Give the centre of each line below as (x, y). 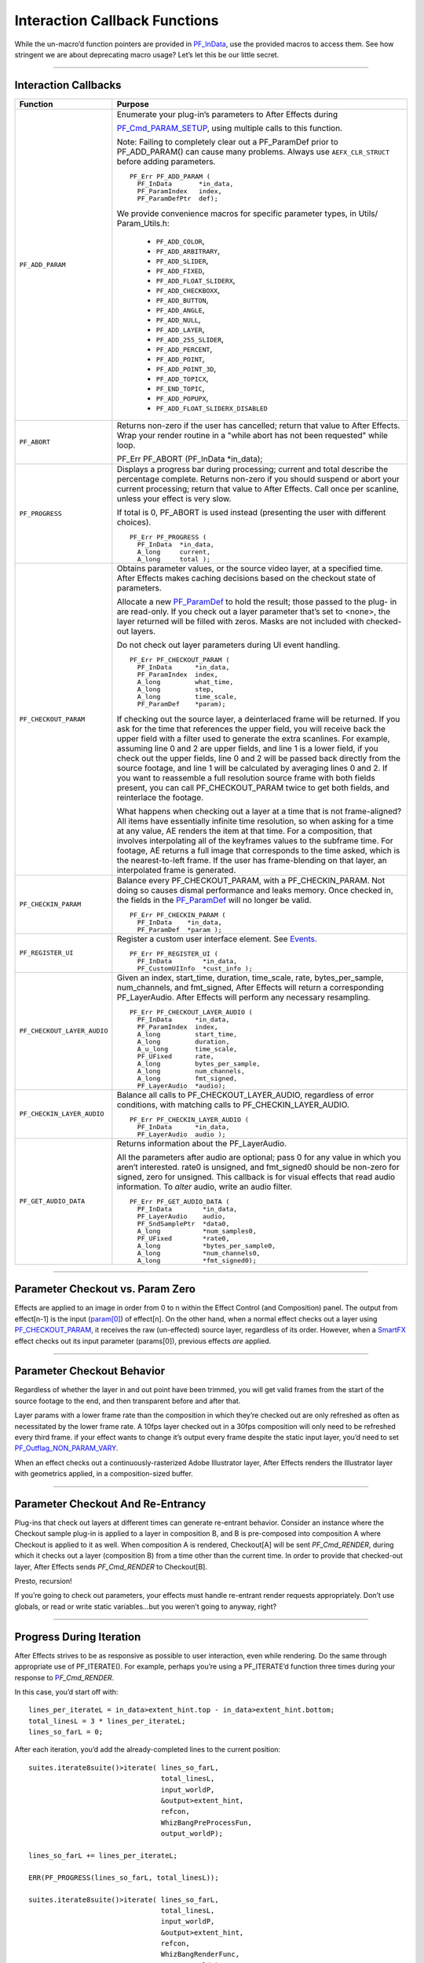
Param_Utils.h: (143, 223)
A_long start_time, (187, 1034)
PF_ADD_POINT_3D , (186, 368)
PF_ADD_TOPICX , (182, 378)
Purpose (133, 104)
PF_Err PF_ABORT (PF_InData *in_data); (190, 459)
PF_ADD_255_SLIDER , (190, 339)
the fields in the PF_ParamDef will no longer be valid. (214, 900)
